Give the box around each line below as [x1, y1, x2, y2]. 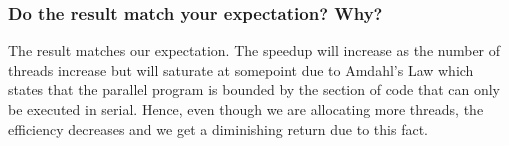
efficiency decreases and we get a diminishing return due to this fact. [8, 118, 428, 139]
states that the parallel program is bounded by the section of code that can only [8, 79, 500, 100]
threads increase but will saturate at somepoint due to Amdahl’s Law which [8, 59, 474, 80]
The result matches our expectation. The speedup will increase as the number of [8, 40, 501, 61]
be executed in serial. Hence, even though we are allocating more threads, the [8, 99, 484, 119]
